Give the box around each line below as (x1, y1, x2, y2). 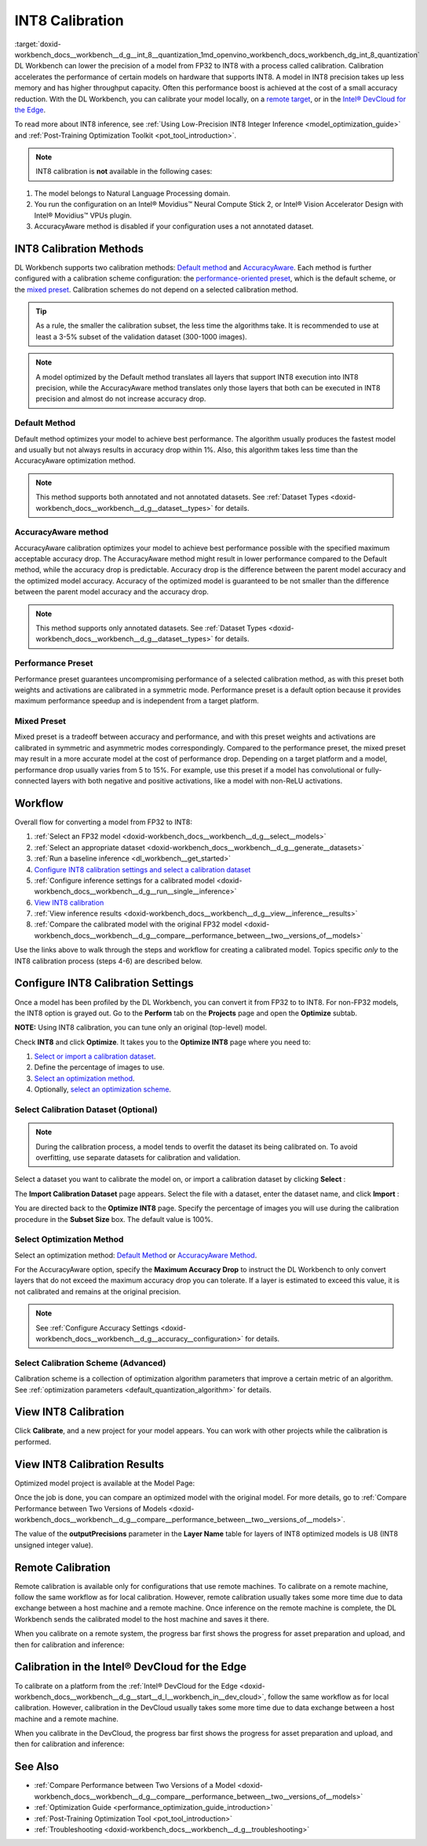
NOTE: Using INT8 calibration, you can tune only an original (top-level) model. (14, 1022, 268, 1033)
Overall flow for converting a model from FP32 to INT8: (14, 817, 192, 827)
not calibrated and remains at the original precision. (14, 1286, 181, 1296)
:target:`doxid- (14, 39, 62, 49)
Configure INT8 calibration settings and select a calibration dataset (34, 864, 251, 874)
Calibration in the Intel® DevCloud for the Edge (14, 1661, 247, 1674)
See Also (14, 1760, 59, 1774)
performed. (14, 1437, 51, 1446)
